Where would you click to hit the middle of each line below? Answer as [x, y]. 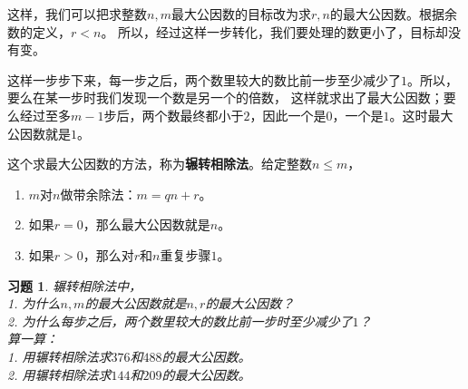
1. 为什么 [34, 303]
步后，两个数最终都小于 [174, 115]
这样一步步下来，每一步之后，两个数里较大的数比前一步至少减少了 [204, 79]
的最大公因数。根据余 [393, 14]
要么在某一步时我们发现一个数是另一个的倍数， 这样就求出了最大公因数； [225, 97]
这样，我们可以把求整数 [77, 14]
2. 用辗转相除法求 [59, 374]
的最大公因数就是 [136, 303]
